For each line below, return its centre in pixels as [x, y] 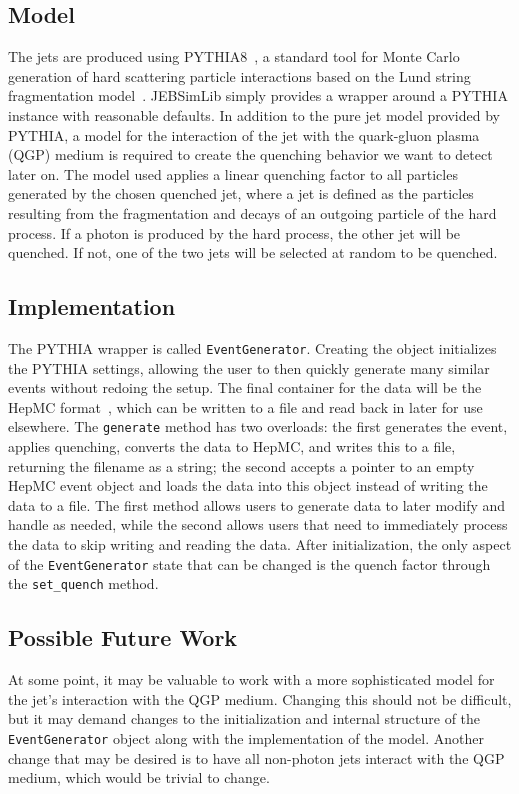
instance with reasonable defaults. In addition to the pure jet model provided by [254, 114]
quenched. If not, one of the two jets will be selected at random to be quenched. [253, 252]
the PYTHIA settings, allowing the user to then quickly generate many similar [249, 367]
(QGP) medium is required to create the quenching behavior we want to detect [250, 154]
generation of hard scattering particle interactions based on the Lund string [239, 75]
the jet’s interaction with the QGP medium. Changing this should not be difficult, [260, 698]
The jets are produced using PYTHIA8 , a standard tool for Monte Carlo [234, 56]
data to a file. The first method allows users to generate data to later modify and [257, 504]
